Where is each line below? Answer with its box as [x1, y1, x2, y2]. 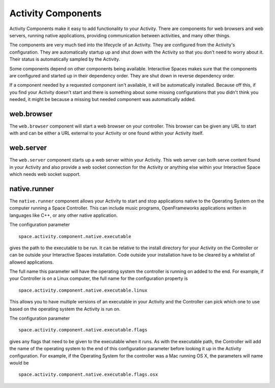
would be [9, 359, 29, 366]
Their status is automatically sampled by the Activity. [9, 56, 120, 62]
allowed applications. [9, 259, 54, 265]
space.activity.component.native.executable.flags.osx [18, 372, 158, 377]
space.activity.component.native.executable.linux [18, 287, 148, 293]
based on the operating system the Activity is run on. [9, 306, 121, 312]
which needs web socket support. [9, 171, 81, 177]
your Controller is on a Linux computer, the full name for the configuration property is [9, 275, 188, 281]
